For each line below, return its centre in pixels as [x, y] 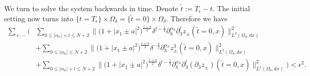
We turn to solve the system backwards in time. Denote [91, 8]
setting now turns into [39, 18]
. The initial [231, 8]
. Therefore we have [197, 18]
